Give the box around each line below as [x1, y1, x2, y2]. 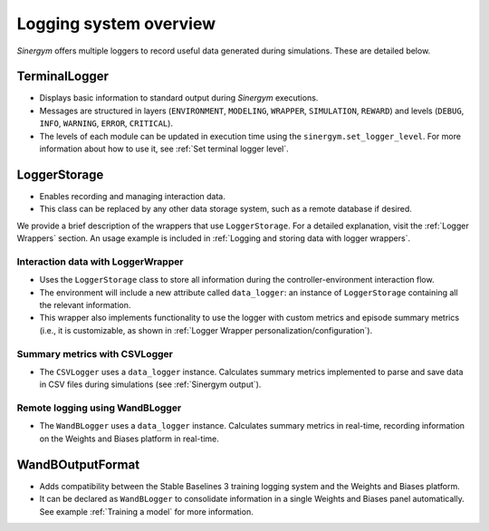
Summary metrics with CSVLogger [16, 347, 174, 360]
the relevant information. [39, 300, 131, 311]
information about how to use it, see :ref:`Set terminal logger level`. [39, 143, 289, 154]
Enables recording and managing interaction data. [39, 190, 226, 201]
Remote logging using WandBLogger [16, 401, 182, 414]
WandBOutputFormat [16, 457, 140, 472]
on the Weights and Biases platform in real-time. [39, 433, 219, 444]
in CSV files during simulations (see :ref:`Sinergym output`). [39, 379, 262, 390]
